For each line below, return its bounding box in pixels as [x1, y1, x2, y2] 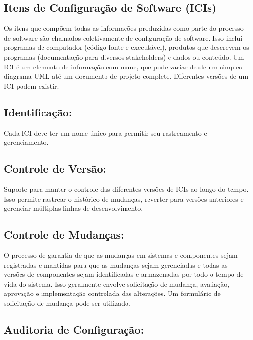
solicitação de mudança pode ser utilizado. [4, 297, 130, 308]
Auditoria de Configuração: [4, 321, 144, 337]
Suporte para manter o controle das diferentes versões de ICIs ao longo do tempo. [4, 183, 249, 194]
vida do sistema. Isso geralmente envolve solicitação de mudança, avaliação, [4, 278, 230, 289]
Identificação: [4, 104, 72, 119]
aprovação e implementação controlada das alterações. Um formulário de [4, 288, 221, 298]
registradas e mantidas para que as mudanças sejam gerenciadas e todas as [4, 259, 228, 270]
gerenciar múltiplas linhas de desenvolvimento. [4, 203, 143, 213]
